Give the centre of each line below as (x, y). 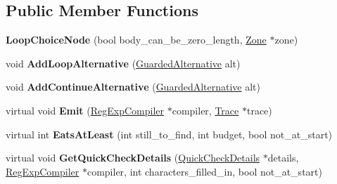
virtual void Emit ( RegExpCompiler (85, 110)
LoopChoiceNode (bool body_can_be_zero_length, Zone (136, 40)
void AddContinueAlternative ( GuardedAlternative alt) (133, 87)
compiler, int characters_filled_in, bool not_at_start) (204, 171)
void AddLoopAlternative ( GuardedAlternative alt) (123, 63)
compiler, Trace (205, 110)
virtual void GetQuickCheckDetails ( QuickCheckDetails (133, 158)
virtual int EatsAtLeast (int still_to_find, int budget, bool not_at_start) (169, 134)
